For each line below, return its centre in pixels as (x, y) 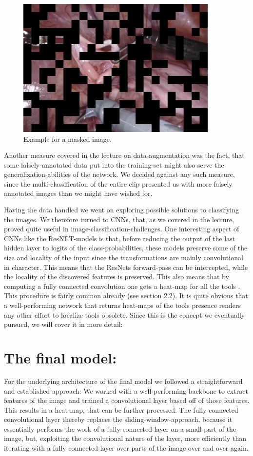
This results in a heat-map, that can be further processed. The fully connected (121, 409)
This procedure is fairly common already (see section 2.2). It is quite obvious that (126, 295)
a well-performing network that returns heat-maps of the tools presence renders (123, 305)
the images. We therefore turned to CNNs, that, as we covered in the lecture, (119, 219)
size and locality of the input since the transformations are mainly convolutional (124, 257)
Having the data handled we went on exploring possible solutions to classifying (121, 210)
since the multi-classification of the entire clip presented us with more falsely (118, 183)
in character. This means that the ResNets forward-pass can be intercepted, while (126, 267)
